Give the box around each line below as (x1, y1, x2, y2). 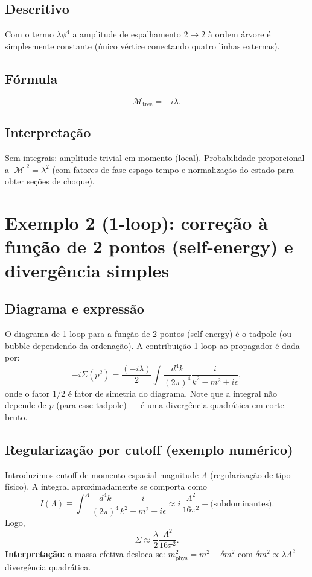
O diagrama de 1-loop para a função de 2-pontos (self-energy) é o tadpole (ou (5, 327, 292, 339)
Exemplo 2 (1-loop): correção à (5, 210, 268, 235)
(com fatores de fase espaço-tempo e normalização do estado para (52, 163, 294, 175)
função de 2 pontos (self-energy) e (5, 234, 293, 259)
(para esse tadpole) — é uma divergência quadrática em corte (56, 399, 284, 411)
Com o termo (5, 28, 54, 40)
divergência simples (5, 257, 170, 282)
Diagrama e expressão (5, 299, 144, 318)
